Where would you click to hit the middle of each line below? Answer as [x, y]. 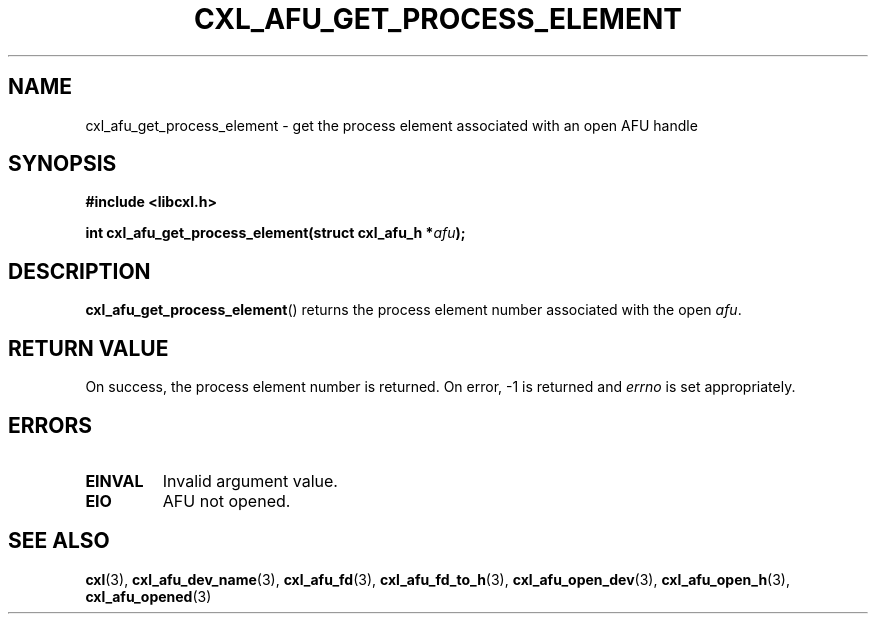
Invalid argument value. [250, 480]
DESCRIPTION [79, 271]
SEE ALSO [59, 541]
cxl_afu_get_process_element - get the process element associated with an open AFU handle [391, 125]
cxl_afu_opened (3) [148, 596]
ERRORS [50, 425]
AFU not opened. [226, 500]
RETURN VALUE [88, 348]
